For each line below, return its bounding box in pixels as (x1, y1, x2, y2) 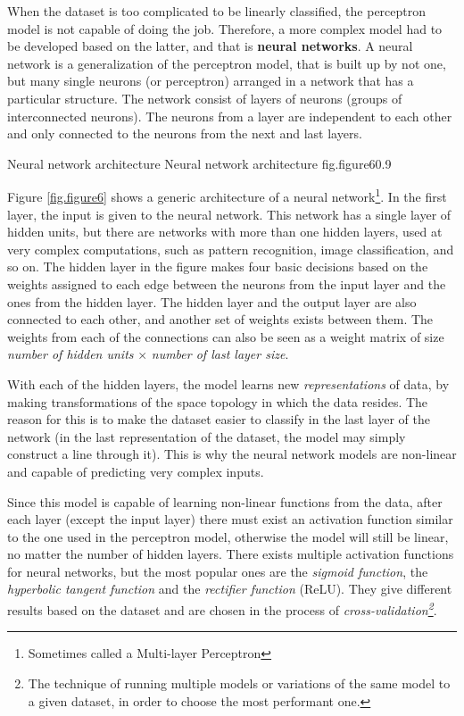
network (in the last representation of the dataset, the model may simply (7, 427, 406, 445)
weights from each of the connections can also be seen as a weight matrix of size (7, 327, 444, 346)
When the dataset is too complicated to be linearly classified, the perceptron (7, 2, 427, 20)
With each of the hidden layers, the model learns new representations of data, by (7, 374, 450, 393)
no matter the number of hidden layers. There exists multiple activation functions (7, 545, 454, 563)
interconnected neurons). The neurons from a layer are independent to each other (7, 106, 452, 125)
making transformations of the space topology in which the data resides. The (7, 392, 428, 411)
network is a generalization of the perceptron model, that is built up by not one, (7, 54, 446, 72)
